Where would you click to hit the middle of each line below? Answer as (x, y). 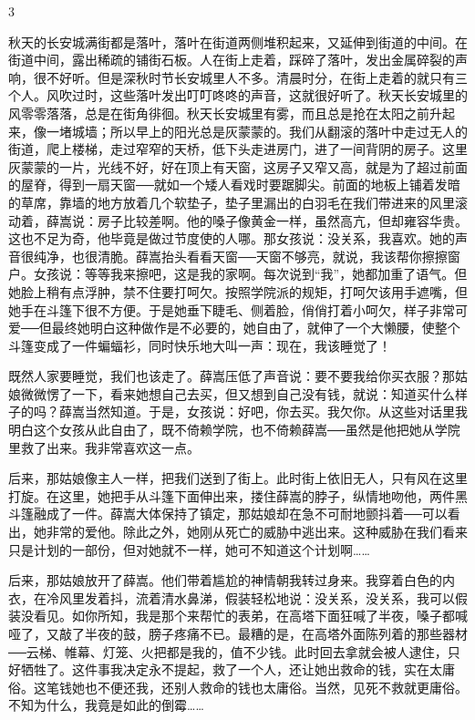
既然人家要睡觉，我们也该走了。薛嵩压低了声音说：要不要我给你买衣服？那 (232, 376)
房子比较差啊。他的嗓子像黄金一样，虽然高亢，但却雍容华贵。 (282, 220)
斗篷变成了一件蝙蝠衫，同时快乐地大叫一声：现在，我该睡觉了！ (200, 345)
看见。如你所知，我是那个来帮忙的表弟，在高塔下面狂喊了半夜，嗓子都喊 (250, 616)
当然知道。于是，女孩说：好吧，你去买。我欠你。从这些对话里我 (276, 411)
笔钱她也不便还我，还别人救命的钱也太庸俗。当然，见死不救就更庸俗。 (257, 687)
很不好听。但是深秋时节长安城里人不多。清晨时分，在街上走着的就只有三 (250, 77)
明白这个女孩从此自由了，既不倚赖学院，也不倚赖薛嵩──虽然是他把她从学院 (234, 430)
